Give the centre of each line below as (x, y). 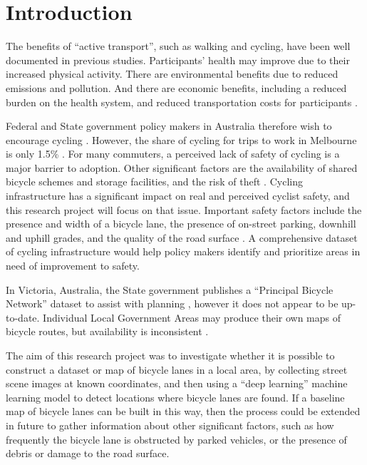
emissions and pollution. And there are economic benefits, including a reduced (176, 87)
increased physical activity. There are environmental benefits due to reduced (172, 74)
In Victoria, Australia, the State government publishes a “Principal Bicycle (170, 289)
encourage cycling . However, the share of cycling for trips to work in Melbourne (181, 139)
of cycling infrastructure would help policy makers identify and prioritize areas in (183, 251)
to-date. (23, 317)
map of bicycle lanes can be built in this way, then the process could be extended (183, 411)
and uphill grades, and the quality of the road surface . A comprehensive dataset (182, 237)
